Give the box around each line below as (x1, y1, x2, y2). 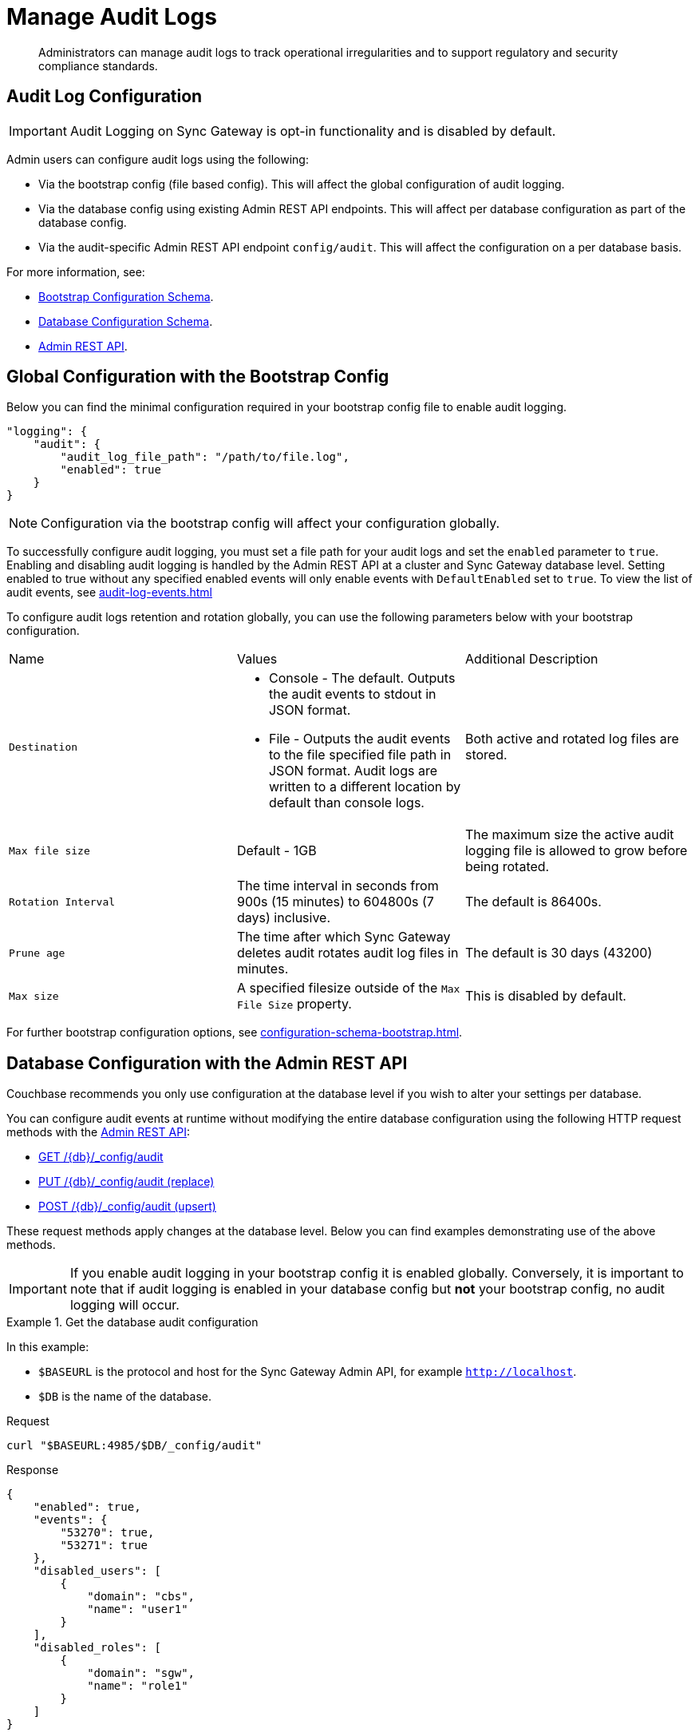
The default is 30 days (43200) (464, 945, 653, 961)
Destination (9, 740, 78, 753)
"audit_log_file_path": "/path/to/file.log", (60, 450, 349, 464)
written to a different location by (268, 779, 461, 795)
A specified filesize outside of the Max (236, 980, 460, 997)
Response (6, 1463, 59, 1477)
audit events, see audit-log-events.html (6, 585, 212, 600)
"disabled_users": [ (33, 1564, 161, 1578)
